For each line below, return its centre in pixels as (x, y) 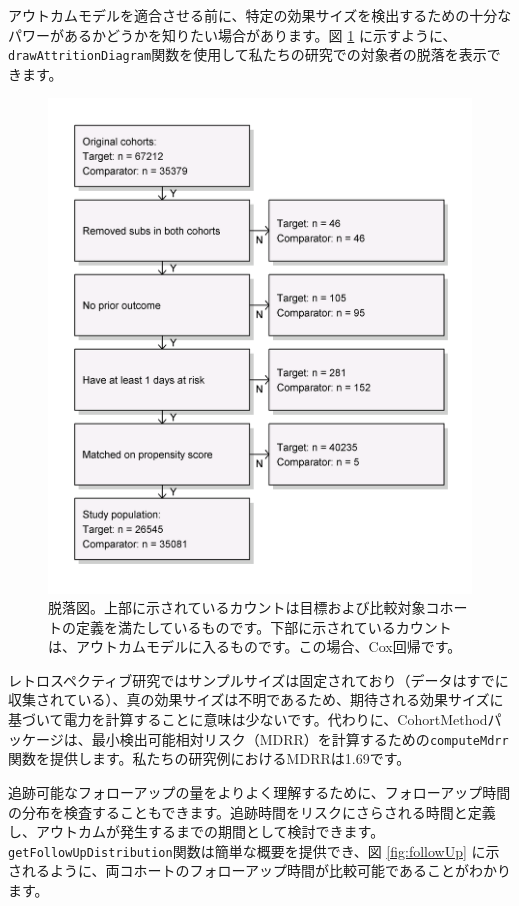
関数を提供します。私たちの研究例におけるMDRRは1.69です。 (209, 758)
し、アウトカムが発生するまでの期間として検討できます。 (196, 831)
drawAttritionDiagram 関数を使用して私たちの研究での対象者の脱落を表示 (247, 54)
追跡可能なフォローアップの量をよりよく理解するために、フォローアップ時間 (259, 791)
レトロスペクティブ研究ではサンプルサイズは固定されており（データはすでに (258, 679)
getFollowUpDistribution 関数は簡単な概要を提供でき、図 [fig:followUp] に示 (254, 850)
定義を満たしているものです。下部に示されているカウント (263, 626)
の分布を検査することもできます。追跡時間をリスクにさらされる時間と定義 (252, 811)
